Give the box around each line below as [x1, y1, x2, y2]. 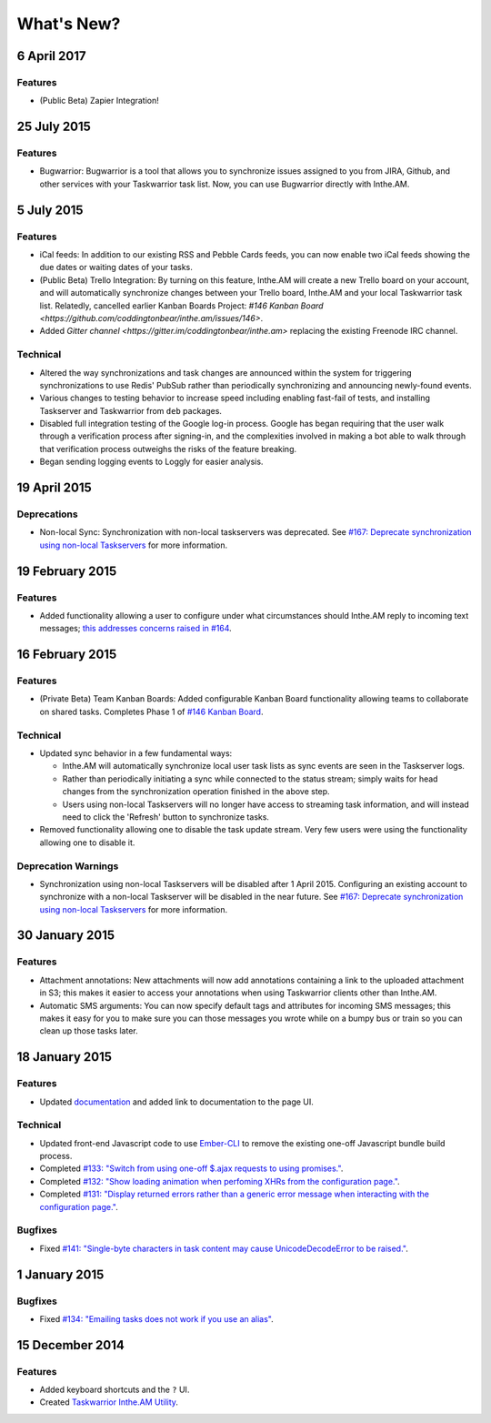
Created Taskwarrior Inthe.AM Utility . [39, 1397, 179, 1408]
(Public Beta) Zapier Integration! [39, 96, 159, 106]
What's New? [16, 14, 121, 34]
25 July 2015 [16, 119, 91, 135]
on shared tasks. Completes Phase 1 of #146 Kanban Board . [39, 706, 264, 717]
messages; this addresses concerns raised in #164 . [39, 623, 232, 634]
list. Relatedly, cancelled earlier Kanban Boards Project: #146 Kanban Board [39, 300, 324, 311]
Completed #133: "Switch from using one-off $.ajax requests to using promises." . [39, 1163, 344, 1174]
